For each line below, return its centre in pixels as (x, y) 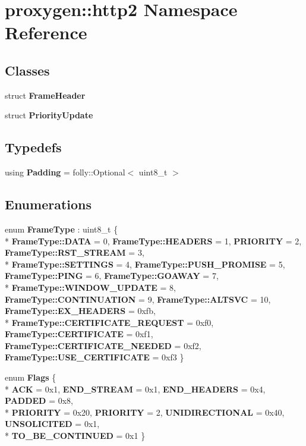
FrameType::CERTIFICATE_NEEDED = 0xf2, (103, 345)
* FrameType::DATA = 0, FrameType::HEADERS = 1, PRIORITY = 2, (153, 241)
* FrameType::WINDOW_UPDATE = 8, (90, 287)
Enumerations (48, 204)
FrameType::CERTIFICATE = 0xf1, (79, 334)
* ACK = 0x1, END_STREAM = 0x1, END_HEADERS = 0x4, (135, 389)
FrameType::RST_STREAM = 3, (75, 252)
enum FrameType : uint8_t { (61, 229)
